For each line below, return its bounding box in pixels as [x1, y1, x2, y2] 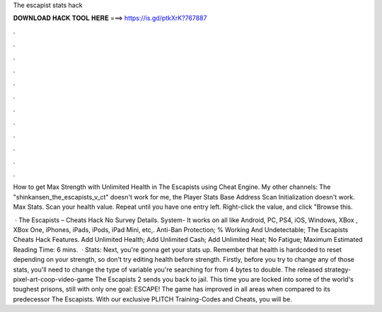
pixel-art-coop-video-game [13, 275, 93, 283]
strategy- [324, 265, 352, 274]
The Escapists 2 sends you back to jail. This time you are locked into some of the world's [94, 275, 354, 283]
